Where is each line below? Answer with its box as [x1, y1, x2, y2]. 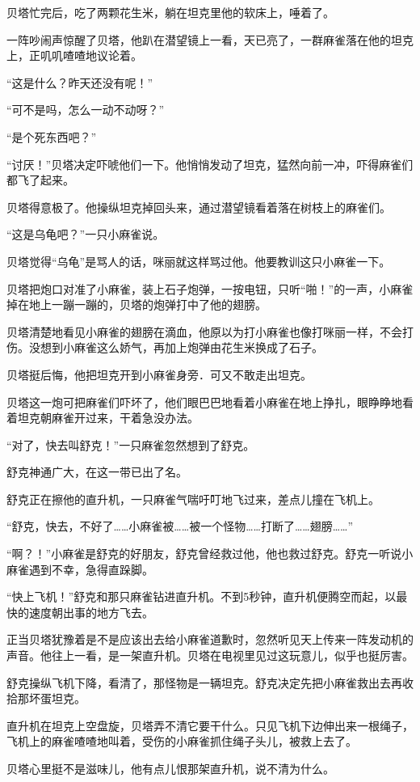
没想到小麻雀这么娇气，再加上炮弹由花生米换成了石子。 [28, 339, 323, 356]
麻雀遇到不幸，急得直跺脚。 [6, 560, 153, 577]
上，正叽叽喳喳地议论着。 [6, 47, 142, 64]
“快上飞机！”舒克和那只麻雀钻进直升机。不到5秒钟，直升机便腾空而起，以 [6, 588, 397, 605]
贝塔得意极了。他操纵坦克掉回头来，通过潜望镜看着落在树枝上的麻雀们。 [6, 198, 391, 215]
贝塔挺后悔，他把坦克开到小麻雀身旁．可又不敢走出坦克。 [6, 366, 312, 383]
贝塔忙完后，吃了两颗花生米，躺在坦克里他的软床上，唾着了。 [6, 4, 334, 20]
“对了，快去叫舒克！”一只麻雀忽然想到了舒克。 [6, 436, 255, 453]
